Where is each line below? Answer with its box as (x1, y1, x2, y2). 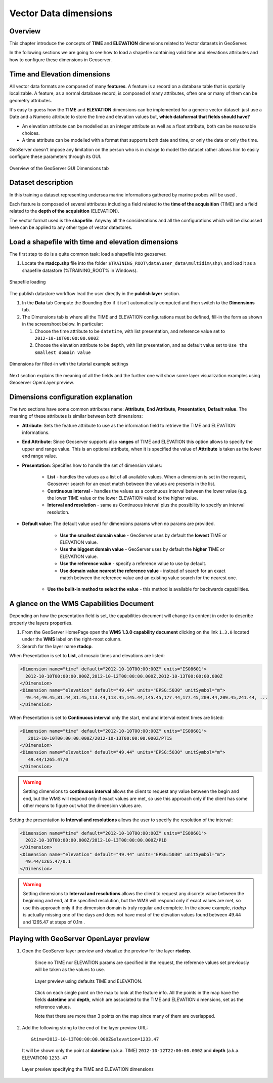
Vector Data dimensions (9, 8, 113, 19)
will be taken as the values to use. (34, 967, 106, 973)
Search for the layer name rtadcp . (22, 643, 93, 649)
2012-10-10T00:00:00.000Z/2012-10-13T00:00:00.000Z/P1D (25, 837, 167, 843)
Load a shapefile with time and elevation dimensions (9, 237, 178, 246)
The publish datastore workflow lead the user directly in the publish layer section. (9, 290, 180, 296)
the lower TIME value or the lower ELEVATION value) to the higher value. (47, 495, 198, 501)
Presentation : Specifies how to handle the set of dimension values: (22, 462, 162, 468)
